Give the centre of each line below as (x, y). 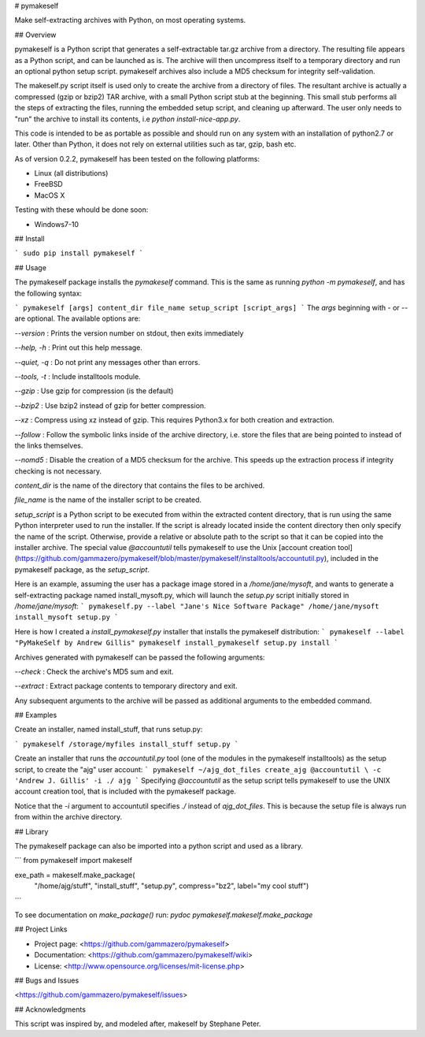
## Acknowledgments (50, 1009)
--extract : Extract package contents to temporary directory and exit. (126, 686)
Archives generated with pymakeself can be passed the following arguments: (140, 657)
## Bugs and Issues (47, 980)
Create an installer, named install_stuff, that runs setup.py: (109, 730)
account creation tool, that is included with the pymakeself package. (125, 791)
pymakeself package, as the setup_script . (82, 569)
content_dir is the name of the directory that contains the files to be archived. (140, 485)
